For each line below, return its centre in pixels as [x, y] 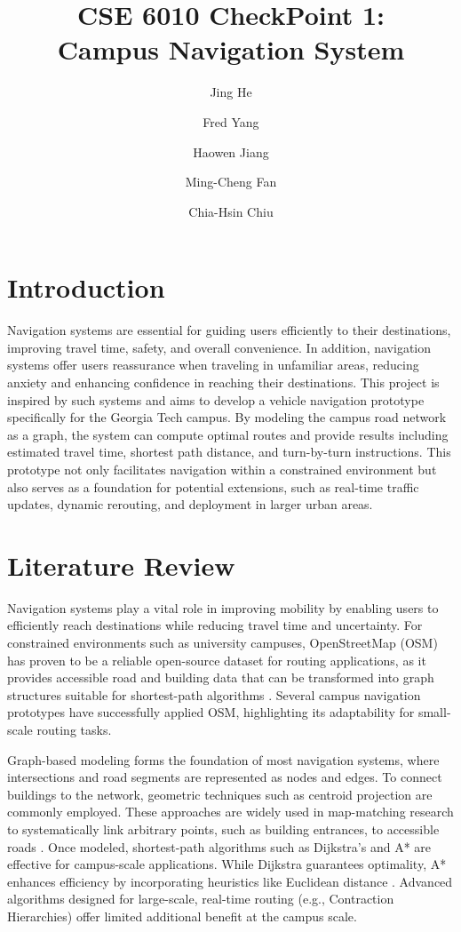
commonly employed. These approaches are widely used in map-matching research [230, 812]
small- [434, 712]
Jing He [231, 92]
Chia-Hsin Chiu [231, 211]
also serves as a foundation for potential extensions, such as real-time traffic [213, 486]
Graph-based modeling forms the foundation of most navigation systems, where [223, 759]
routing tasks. [74, 730]
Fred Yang [231, 121]
